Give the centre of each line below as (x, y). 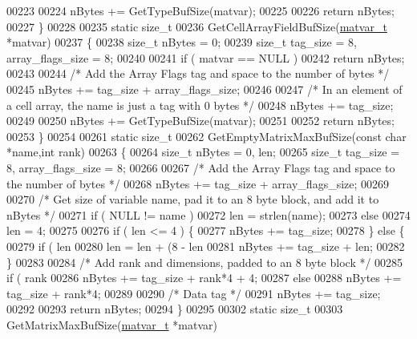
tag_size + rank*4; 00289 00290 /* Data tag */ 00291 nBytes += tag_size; (194, 293)
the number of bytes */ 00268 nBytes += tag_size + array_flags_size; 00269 (198, 183)
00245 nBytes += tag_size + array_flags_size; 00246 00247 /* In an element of (204, 89)
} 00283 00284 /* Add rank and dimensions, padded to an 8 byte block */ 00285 (205, 262)
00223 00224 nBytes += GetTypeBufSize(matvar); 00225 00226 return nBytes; (200, 10)
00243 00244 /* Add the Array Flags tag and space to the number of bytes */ (198, 73)
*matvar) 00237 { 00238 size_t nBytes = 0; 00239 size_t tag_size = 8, (182, 42)
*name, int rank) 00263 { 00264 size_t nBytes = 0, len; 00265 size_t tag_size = (203, 152)
